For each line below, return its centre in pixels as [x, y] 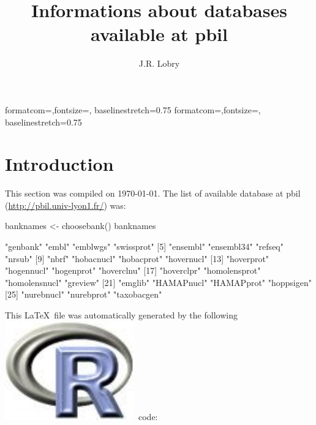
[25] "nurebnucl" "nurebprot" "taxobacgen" [84, 294]
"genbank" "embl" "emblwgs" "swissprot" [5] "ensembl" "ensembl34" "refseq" [144, 246]
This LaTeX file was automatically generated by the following [121, 314]
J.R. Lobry [159, 63]
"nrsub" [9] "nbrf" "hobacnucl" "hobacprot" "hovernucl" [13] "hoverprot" [137, 258]
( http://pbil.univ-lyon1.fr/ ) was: [66, 205]
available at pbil [159, 34]
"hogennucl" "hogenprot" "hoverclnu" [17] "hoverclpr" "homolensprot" [133, 270]
